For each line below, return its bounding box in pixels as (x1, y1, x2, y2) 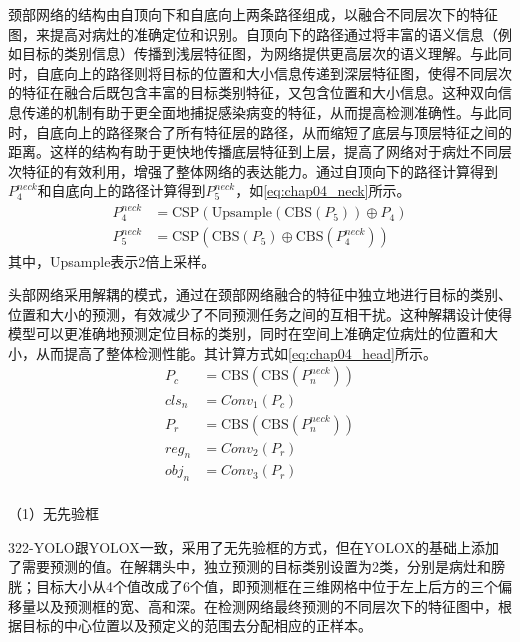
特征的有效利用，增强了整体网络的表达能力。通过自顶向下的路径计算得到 (21, 160, 498, 181)
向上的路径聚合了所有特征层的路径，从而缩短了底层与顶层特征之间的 (63, 121, 512, 142)
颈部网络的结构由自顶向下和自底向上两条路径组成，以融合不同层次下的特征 (8, 4, 498, 24)
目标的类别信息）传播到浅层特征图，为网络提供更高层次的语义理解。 (21, 43, 470, 64)
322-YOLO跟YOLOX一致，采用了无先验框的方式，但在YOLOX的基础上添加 (8, 536, 499, 557)
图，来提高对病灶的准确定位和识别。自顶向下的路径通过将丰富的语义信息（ (8, 23, 498, 44)
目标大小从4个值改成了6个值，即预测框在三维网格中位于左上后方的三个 (35, 576, 498, 597)
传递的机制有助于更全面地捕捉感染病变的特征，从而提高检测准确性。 (21, 101, 470, 122)
